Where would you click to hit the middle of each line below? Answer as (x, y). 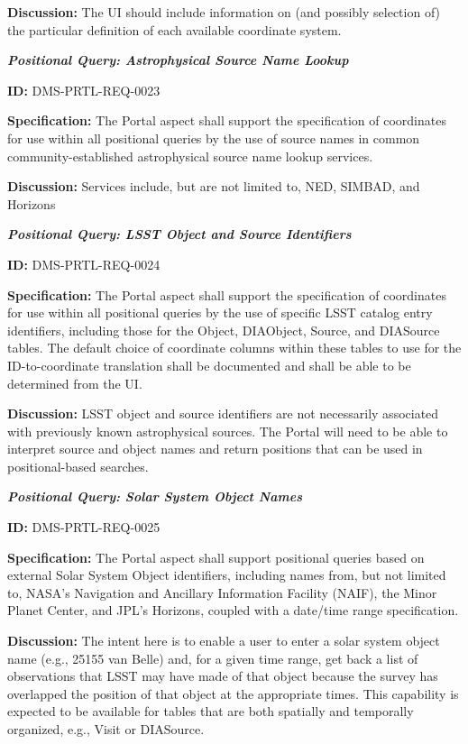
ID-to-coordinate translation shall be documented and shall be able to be (209, 365)
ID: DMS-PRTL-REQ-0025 (84, 527)
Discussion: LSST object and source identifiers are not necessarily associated (223, 413)
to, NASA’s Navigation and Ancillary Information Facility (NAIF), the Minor (222, 592)
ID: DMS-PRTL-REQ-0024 (84, 264)
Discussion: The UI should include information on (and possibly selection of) (224, 12)
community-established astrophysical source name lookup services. (190, 156)
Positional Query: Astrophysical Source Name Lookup (178, 60)
